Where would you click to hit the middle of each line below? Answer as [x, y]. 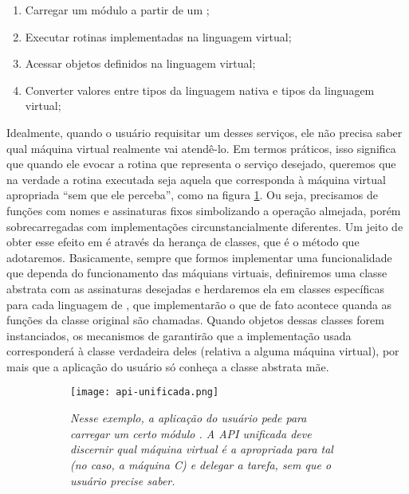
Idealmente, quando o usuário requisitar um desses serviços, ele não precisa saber [204, 132]
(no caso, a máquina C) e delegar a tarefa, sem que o [201, 464]
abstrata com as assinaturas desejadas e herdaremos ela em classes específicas [195, 288]
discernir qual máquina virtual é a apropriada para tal [202, 449]
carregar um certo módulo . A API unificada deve [191, 433]
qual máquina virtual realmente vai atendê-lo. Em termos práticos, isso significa [201, 148]
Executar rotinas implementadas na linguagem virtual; [158, 36]
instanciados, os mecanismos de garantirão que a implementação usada [179, 335]
